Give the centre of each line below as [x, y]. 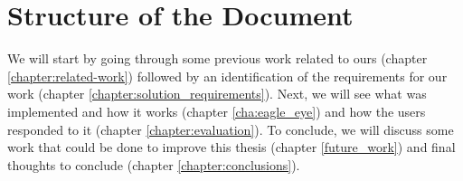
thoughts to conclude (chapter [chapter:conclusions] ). [154, 164]
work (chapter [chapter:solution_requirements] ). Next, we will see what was [217, 94]
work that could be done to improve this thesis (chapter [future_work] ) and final [231, 147]
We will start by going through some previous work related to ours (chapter [217, 58]
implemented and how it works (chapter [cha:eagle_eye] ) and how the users [217, 111]
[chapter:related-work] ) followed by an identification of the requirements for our [227, 76]
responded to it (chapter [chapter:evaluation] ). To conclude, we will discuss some [231, 129]
